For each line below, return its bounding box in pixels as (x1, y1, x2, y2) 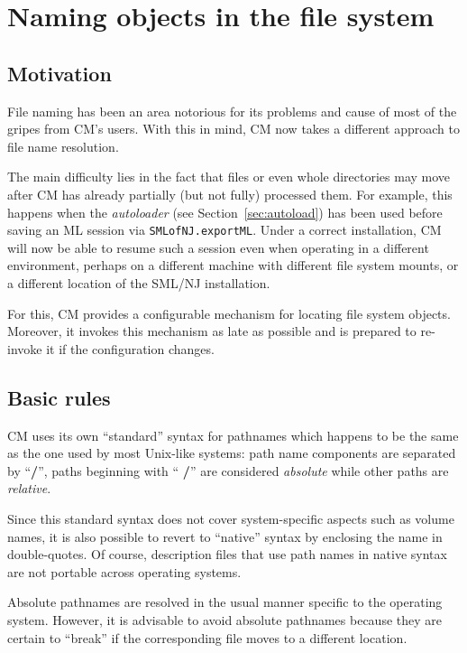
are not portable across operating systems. (7, 562, 242, 581)
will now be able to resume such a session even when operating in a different (7, 238, 429, 257)
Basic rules (7, 383, 111, 411)
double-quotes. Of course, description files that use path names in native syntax (7, 545, 447, 564)
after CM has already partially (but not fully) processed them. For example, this (7, 184, 453, 203)
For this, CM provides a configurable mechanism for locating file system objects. (7, 303, 451, 322)
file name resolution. (7, 136, 119, 155)
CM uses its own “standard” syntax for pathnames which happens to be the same (7, 425, 459, 444)
